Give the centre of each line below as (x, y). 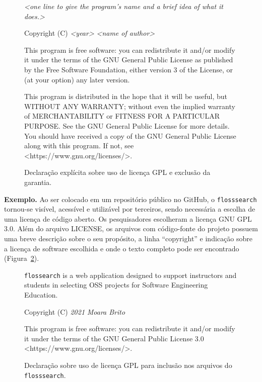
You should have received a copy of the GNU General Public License (130, 135)
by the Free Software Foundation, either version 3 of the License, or (128, 69)
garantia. (38, 182)
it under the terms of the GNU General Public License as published (129, 60)
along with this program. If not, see (79, 146)
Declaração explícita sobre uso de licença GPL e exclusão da (117, 172)
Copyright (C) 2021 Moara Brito (75, 311)
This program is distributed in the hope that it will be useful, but (126, 96)
